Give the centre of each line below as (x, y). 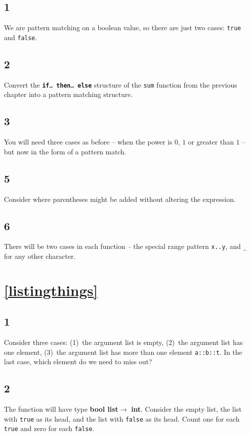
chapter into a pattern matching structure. (68, 94)
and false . (21, 37)
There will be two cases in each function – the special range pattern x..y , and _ (125, 246)
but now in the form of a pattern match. (65, 151)
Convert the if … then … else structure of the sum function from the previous (121, 84)
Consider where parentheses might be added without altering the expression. (120, 199)
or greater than (211, 142)
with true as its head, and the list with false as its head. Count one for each (122, 418)
